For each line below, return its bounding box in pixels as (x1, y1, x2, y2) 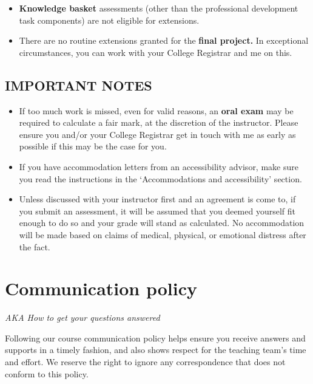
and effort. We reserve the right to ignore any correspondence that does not (5, 355, 286, 368)
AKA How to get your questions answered (5, 311, 160, 324)
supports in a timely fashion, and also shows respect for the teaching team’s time (5, 343, 306, 356)
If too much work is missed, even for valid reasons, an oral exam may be (19, 104, 294, 117)
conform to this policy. (5, 367, 89, 380)
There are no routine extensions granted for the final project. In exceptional (19, 34, 309, 47)
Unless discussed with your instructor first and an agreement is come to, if (19, 193, 296, 205)
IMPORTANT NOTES (5, 75, 152, 94)
